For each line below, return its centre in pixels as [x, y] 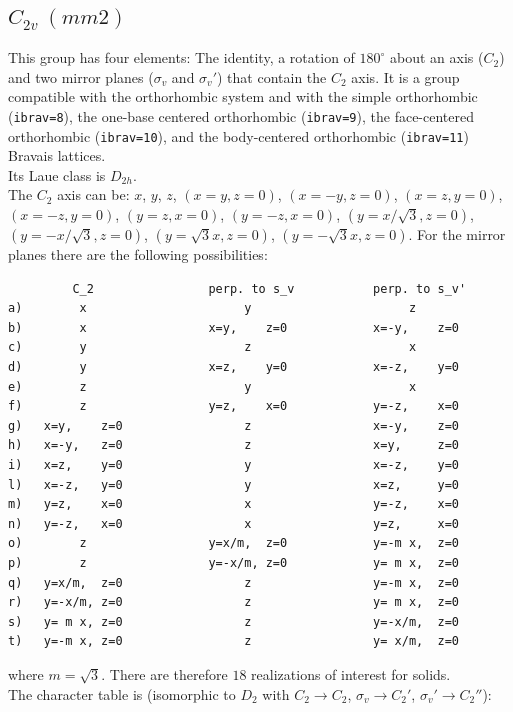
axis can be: [93, 194]
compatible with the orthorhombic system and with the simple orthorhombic [243, 96]
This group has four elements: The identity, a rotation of [181, 57]
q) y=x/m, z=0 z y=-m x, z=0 [234, 582]
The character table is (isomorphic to [122, 693]
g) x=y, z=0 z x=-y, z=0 [234, 425]
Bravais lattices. [57, 155]
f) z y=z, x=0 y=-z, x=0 [234, 406]
